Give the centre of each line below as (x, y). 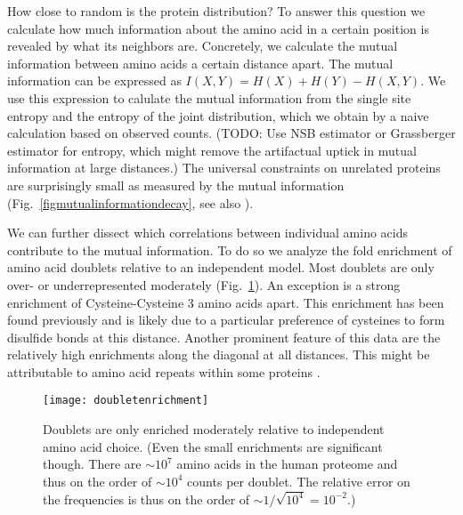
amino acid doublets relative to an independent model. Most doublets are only (221, 267)
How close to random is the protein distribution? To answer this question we (216, 11)
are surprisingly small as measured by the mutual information (176, 185)
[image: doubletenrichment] (126, 401)
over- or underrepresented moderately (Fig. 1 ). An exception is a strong (204, 284)
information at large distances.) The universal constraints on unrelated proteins (224, 168)
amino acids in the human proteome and (287, 464)
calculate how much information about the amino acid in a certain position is (218, 28)
